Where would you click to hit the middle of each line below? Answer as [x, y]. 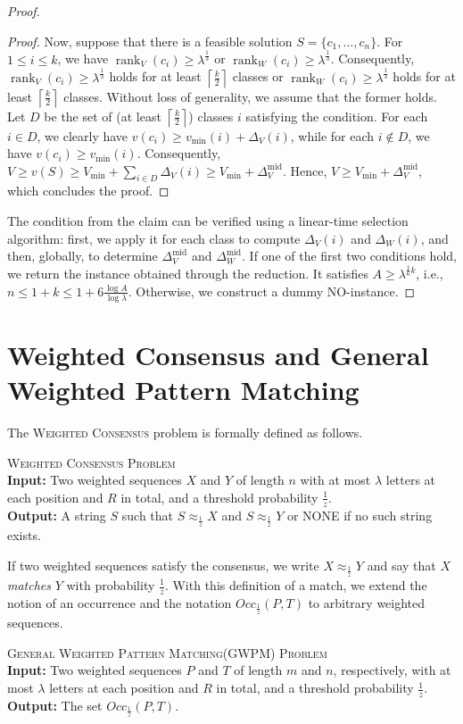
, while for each [332, 135]
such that [148, 515]
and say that [401, 565]
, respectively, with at [392, 670]
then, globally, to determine [83, 256]
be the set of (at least [103, 116]
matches [29, 585]
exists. [24, 534]
